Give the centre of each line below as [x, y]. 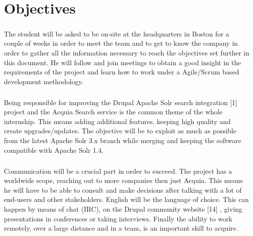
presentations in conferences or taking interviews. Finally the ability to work [118, 218]
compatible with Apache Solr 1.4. [54, 150]
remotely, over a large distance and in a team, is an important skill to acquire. [121, 228]
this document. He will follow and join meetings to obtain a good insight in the [123, 62]
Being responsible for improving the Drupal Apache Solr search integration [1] [121, 102]
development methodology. [44, 81]
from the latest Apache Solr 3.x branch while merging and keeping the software [123, 140]
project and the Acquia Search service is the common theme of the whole [113, 112]
